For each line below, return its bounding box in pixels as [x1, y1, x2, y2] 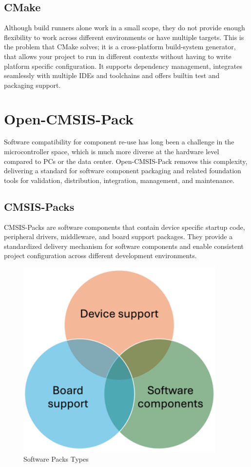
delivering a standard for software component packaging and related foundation [4, 165, 241, 176]
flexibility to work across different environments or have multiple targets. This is [4, 32, 244, 42]
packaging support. [4, 80, 61, 90]
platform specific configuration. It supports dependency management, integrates [4, 61, 242, 71]
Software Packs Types [23, 453, 89, 464]
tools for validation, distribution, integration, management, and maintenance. [4, 175, 235, 185]
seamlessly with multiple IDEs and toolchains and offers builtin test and [4, 70, 220, 81]
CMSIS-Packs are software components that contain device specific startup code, [4, 222, 245, 232]
